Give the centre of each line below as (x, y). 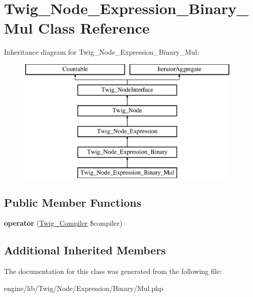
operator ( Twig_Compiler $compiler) (63, 223)
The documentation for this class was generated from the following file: (113, 271)
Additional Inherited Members (85, 250)
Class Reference (94, 28)
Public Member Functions (73, 202)
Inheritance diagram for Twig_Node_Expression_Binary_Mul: (102, 52)
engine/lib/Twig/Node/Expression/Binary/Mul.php (84, 288)
